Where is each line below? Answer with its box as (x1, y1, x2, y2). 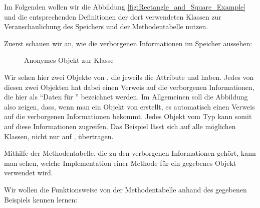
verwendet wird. (4, 167, 53, 178)
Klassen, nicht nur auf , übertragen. (4, 131, 114, 141)
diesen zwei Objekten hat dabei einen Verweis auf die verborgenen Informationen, (4, 81, 254, 92)
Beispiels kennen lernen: (4, 194, 78, 204)
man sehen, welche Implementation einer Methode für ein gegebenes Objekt (4, 157, 236, 168)
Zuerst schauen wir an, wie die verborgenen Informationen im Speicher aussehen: (4, 38, 252, 48)
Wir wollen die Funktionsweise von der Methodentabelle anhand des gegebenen (4, 184, 247, 194)
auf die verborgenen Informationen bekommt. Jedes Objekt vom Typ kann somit (4, 111, 252, 122)
